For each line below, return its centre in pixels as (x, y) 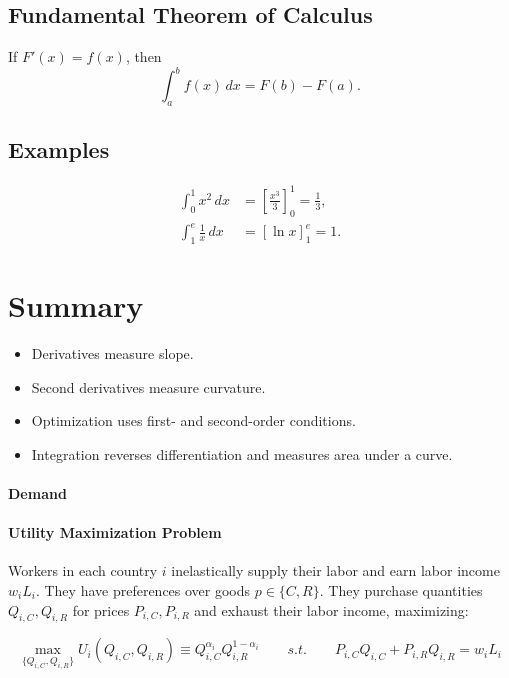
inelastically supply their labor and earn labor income (335, 570)
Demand (37, 493)
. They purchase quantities (401, 590)
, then (143, 56)
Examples (59, 149)
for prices (101, 609)
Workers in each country (83, 570)
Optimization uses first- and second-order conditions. (193, 420)
